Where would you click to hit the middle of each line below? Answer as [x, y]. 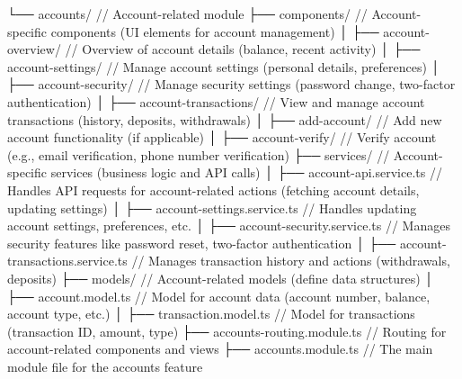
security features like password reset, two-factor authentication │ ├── [202, 243]
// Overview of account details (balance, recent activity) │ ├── [243, 49]
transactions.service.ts [67, 261]
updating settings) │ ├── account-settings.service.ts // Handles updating [212, 208]
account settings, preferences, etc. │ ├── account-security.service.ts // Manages [229, 226]
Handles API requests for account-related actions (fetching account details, [213, 189]
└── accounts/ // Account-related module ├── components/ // [187, 14]
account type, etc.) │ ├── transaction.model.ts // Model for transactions [211, 314]
